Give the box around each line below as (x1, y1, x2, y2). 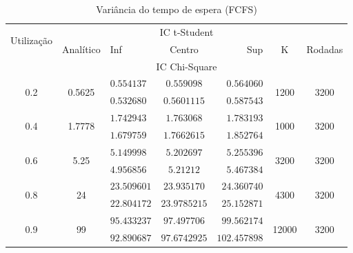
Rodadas (306, 41, 343, 56)
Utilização (10, 33, 53, 48)
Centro (170, 41, 199, 56)
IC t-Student (159, 24, 214, 39)
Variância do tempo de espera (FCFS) (96, 2, 257, 16)
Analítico (62, 41, 101, 56)
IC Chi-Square (156, 59, 217, 73)
